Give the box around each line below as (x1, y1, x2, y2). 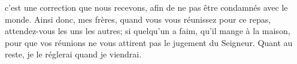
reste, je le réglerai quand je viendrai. (5, 48, 142, 60)
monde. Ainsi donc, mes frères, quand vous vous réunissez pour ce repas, (5, 13, 271, 25)
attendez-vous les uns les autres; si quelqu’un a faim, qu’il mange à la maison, (5, 25, 290, 37)
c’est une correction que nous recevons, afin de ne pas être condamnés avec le (5, 1, 288, 13)
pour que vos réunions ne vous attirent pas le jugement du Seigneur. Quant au (5, 36, 293, 48)
